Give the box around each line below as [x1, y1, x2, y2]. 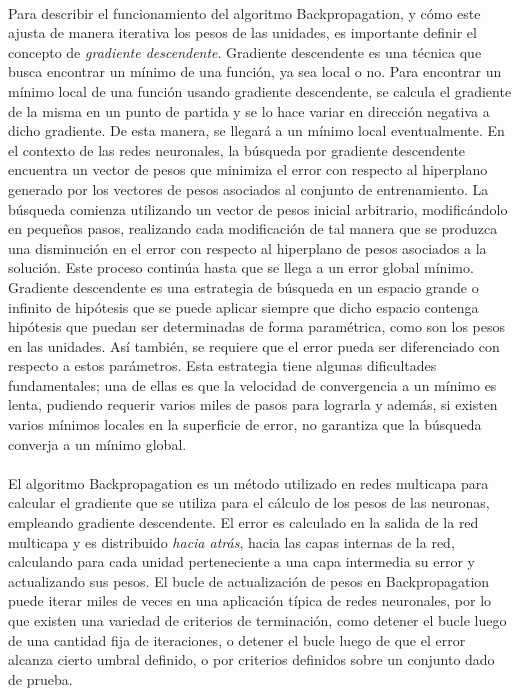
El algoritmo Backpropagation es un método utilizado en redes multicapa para [8, 472, 489, 493]
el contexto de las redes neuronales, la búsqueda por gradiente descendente [8, 139, 466, 160]
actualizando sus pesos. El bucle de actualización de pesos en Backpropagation [8, 570, 490, 591]
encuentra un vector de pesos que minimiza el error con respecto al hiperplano [8, 159, 488, 180]
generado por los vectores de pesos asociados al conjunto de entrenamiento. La [8, 178, 489, 199]
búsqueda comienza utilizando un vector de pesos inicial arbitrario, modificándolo [8, 198, 508, 219]
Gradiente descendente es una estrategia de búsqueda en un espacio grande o [8, 276, 479, 297]
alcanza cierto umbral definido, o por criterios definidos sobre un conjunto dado [8, 649, 495, 670]
